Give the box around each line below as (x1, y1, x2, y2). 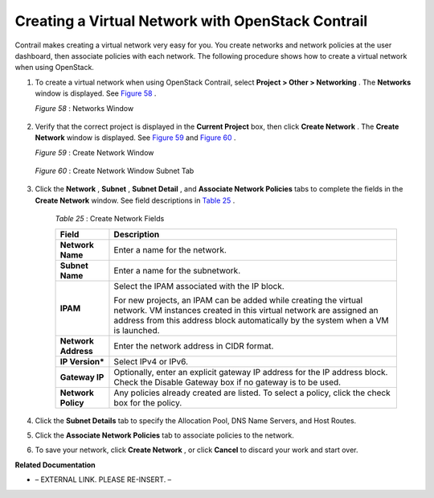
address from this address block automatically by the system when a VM (113, 315, 389, 326)
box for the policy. (113, 397, 182, 408)
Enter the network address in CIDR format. (113, 340, 274, 352)
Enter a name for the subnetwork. (113, 265, 241, 276)
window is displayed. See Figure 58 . (35, 88, 157, 98)
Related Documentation (14, 459, 96, 470)
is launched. (113, 324, 160, 335)
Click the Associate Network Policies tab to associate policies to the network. (35, 430, 295, 440)
